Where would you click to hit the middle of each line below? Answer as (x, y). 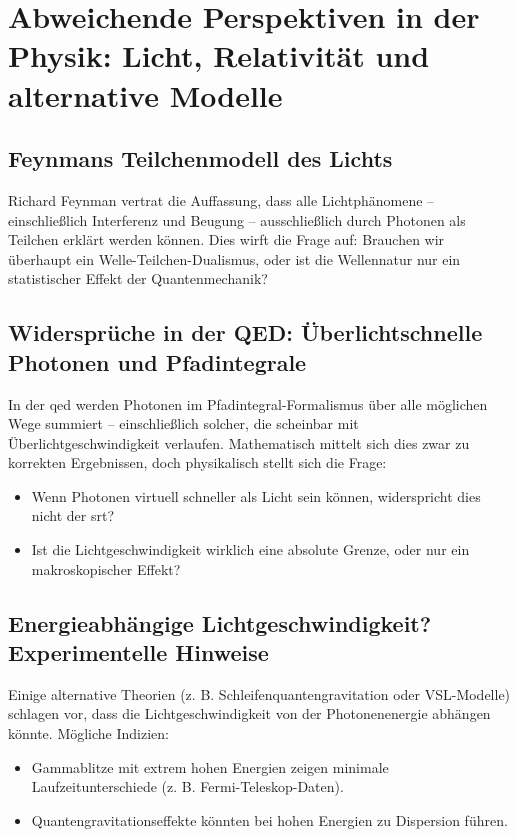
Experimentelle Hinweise (138, 652)
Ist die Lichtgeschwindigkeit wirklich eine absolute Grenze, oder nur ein (250, 549)
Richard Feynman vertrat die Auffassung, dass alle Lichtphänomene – (221, 199)
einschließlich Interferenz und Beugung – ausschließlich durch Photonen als (237, 219)
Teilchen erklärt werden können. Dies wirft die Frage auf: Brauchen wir (226, 239)
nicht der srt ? (73, 515)
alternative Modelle (145, 94)
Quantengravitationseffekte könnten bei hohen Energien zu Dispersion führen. (269, 819)
